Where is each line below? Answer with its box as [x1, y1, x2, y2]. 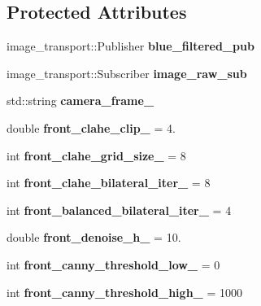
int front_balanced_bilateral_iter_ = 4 [7, 201, 232, 218]
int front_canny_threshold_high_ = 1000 [7, 283, 242, 300]
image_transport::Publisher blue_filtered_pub [7, 37, 254, 55]
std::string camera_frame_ [7, 92, 154, 109]
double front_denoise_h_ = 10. [7, 229, 181, 246]
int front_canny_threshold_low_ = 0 [7, 256, 220, 273]
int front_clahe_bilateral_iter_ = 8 [7, 174, 211, 191]
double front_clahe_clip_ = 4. [7, 119, 176, 136]
